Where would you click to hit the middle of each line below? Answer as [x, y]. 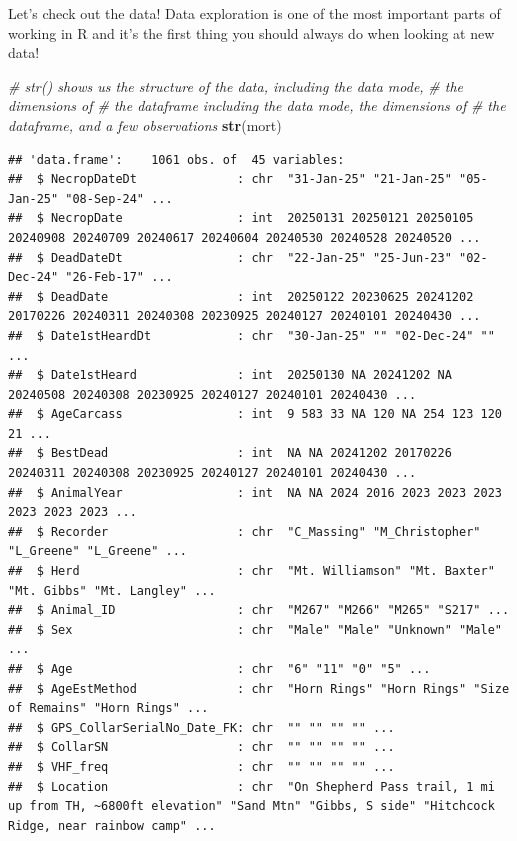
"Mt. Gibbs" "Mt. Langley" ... [112, 590]
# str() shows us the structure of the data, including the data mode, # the [236, 85]
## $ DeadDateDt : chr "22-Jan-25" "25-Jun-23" [230, 257]
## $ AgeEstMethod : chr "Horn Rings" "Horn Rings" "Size [259, 688]
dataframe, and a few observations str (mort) [145, 124]
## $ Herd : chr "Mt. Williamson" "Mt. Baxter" [251, 571]
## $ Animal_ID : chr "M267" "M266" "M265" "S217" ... [259, 610]
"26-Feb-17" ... [119, 277]
